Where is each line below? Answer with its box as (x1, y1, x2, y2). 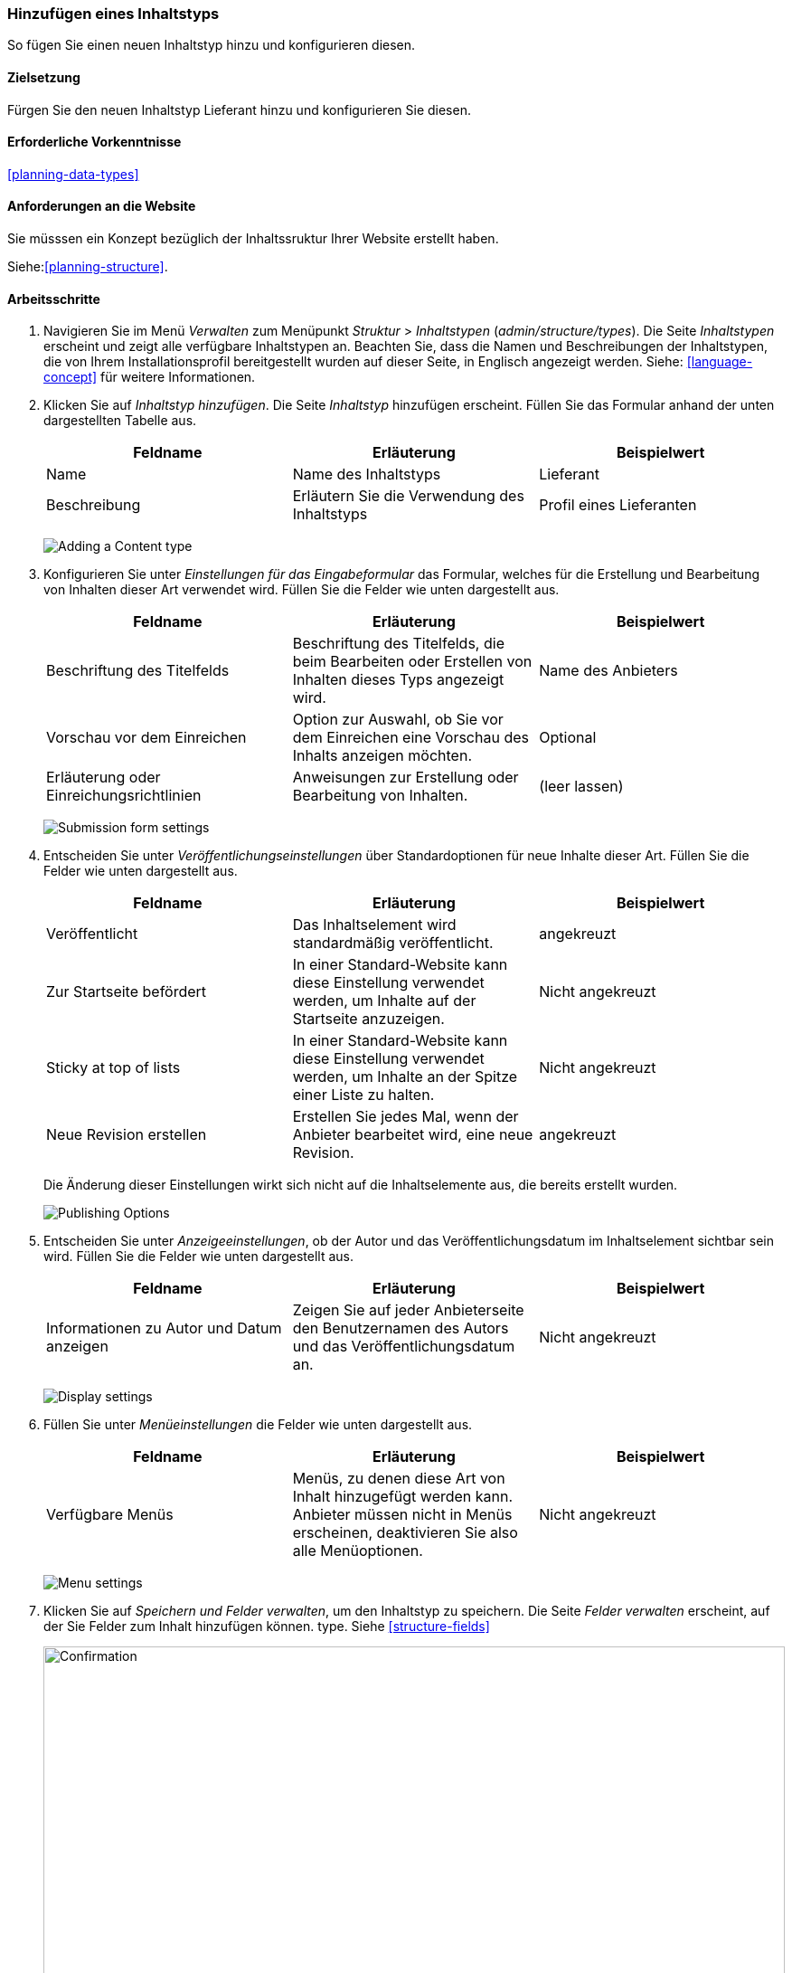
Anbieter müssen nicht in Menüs (292, 1505, 513, 1524)
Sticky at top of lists (46, 1058, 181, 1077)
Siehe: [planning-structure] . (7, 259, 168, 275)
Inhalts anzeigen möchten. (292, 746, 472, 765)
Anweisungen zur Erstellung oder (292, 768, 519, 787)
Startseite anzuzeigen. (292, 1010, 445, 1029)
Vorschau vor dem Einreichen (46, 728, 247, 747)
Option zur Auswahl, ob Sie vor (292, 710, 504, 729)
